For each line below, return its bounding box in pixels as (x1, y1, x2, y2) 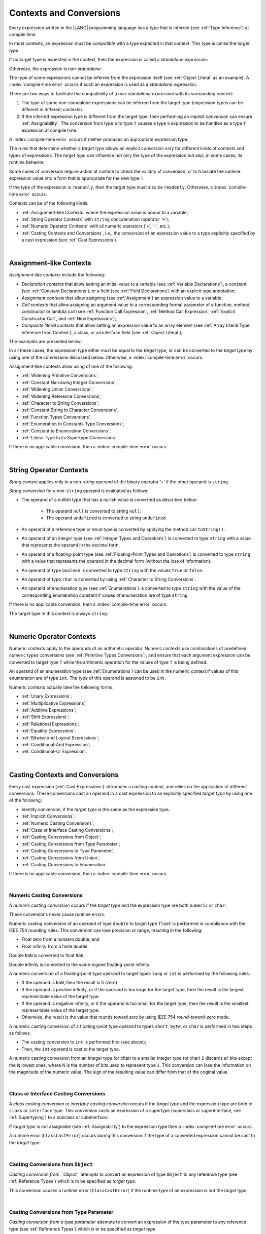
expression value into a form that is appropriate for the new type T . (9, 175, 145, 181)
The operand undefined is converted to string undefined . (46, 515, 167, 521)
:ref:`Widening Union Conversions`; (21, 386, 93, 392)
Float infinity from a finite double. (21, 943, 89, 949)
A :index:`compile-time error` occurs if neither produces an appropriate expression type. (9, 136, 189, 143)
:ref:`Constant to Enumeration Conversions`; (21, 427, 111, 434)
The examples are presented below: (9, 338, 82, 344)
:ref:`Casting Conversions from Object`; (21, 834, 101, 840)
